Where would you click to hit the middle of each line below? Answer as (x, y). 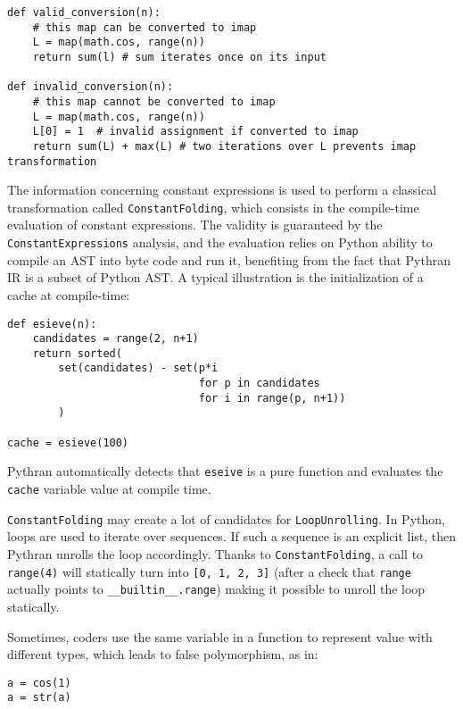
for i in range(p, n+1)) (272, 398)
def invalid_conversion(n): (91, 87)
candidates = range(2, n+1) (116, 339)
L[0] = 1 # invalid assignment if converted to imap (195, 132)
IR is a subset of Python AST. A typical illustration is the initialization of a (215, 277)
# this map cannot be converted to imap (154, 101)
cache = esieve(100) (68, 442)
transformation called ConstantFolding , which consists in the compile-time (213, 207)
